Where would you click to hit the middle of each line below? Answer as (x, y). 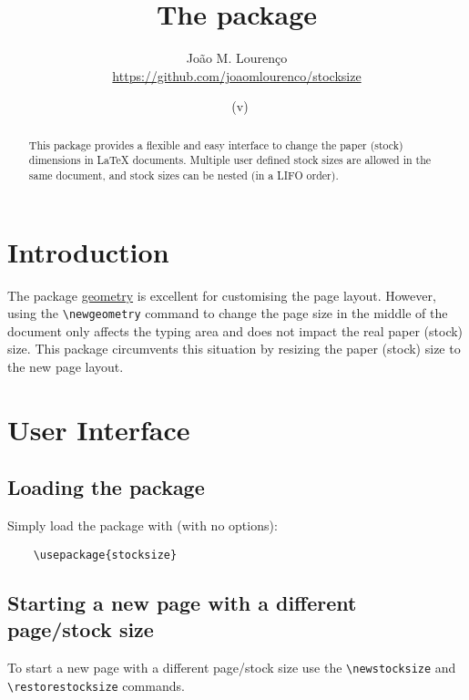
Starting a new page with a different (182, 602)
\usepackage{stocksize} (105, 555)
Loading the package (106, 487)
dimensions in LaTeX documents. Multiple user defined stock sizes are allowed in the (230, 160)
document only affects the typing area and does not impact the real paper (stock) (235, 330)
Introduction (88, 251)
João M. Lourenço (237, 58)
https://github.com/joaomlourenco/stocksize (237, 75)
